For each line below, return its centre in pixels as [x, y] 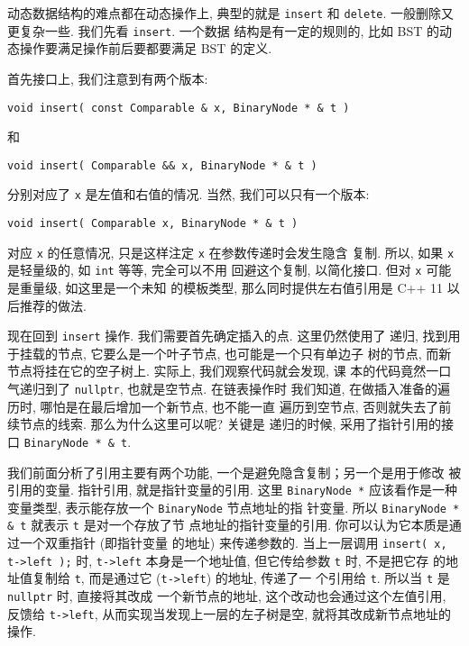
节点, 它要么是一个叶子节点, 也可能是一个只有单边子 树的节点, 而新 [254, 353]
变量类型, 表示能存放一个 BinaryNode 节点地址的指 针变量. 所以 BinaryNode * [234, 507]
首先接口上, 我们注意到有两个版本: [108, 78]
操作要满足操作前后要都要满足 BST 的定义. [146, 48]
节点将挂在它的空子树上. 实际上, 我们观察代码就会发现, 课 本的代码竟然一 [223, 371]
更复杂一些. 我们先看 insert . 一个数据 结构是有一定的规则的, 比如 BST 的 [224, 30]
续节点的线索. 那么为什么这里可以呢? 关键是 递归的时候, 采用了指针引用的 [225, 424]
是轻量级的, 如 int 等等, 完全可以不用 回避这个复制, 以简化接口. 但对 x [215, 270]
